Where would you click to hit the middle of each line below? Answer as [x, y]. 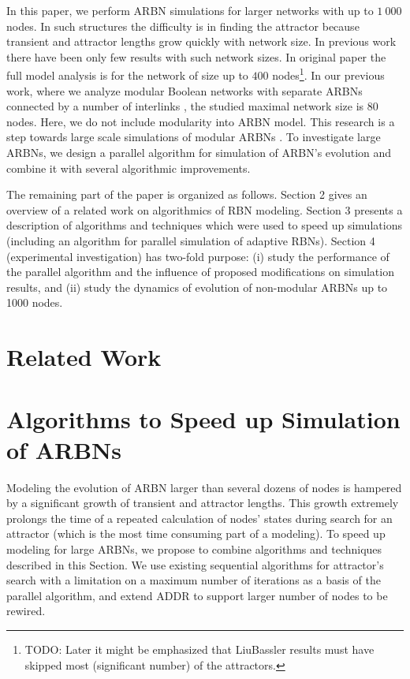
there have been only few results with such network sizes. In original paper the [196, 56]
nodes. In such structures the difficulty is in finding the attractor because [183, 26]
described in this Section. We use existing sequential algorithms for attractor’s [195, 564]
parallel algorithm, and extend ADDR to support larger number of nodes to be [197, 595]
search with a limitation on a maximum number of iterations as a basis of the [194, 580]
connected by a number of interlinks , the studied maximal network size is [185, 106]
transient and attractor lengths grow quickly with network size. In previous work [201, 41]
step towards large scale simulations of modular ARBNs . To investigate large [194, 137]
